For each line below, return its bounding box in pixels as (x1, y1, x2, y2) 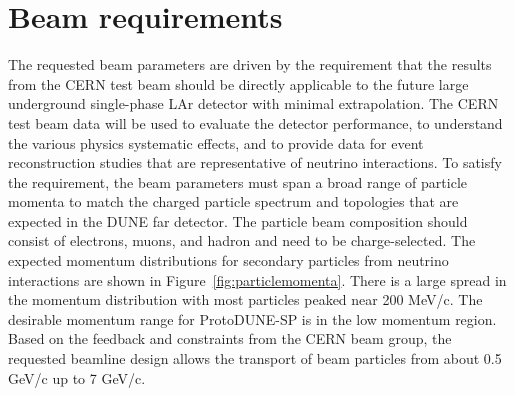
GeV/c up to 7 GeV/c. (8, 367, 146, 388)
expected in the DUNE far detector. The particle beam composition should (8, 210, 468, 231)
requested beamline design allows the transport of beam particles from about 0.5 (8, 348, 502, 369)
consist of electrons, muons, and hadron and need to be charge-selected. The (8, 230, 476, 251)
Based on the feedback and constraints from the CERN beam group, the (8, 328, 452, 349)
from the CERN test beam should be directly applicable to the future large (8, 73, 469, 94)
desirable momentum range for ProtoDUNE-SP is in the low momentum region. (8, 308, 497, 329)
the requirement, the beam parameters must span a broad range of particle (8, 171, 467, 192)
